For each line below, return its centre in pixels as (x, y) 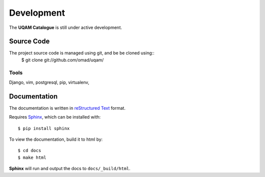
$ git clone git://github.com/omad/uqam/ (63, 60)
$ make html (32, 157)
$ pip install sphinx (44, 128)
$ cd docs (29, 151)
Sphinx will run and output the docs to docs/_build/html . (70, 169)
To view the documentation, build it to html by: (56, 139)
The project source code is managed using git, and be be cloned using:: (82, 53)
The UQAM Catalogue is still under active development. (66, 27)
